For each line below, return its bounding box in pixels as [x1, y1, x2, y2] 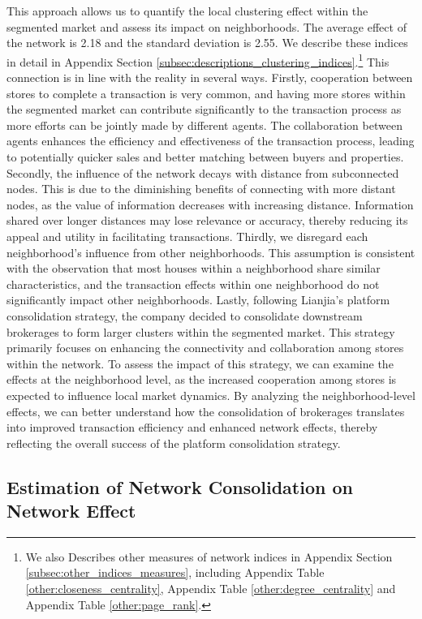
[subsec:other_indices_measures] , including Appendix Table [25, 564, 325, 581]
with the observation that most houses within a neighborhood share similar [6, 260, 381, 277]
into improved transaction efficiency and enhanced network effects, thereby [6, 419, 378, 436]
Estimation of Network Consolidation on [6, 474, 353, 499]
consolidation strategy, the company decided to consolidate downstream [6, 307, 363, 324]
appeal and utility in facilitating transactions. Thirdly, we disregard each [6, 227, 368, 244]
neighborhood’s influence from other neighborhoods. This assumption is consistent [6, 243, 416, 260]
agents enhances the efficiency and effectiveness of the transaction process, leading [6, 132, 415, 149]
